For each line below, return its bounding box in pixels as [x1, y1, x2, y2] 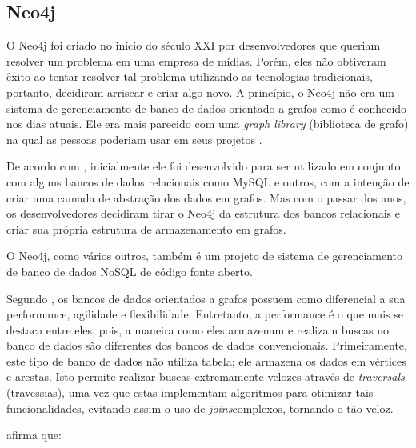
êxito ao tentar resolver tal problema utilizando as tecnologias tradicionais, [6, 68, 373, 85]
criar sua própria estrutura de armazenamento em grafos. [6, 220, 286, 237]
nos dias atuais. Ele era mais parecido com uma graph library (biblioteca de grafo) [6, 115, 409, 132]
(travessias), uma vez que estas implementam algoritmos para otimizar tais [6, 384, 374, 401]
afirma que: [6, 426, 62, 443]
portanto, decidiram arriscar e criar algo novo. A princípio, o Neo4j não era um [6, 83, 394, 100]
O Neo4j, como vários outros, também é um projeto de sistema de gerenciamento [6, 247, 403, 264]
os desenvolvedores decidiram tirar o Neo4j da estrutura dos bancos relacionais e [6, 205, 400, 222]
